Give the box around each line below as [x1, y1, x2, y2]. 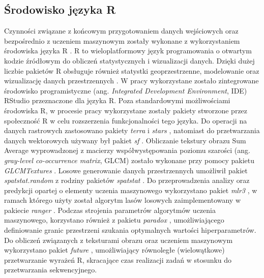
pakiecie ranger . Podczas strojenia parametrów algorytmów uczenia [4, 204, 216, 215]
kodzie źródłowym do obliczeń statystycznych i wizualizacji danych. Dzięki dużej [4, 55, 255, 66]
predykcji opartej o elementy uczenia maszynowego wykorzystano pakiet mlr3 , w [4, 184, 257, 195]
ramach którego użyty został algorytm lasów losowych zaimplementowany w [4, 195, 241, 205]
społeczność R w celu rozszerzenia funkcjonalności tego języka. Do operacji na [4, 115, 247, 126]
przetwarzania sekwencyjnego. [4, 264, 97, 275]
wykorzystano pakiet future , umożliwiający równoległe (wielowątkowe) [4, 244, 225, 255]
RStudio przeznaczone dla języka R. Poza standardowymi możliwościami [4, 95, 230, 106]
